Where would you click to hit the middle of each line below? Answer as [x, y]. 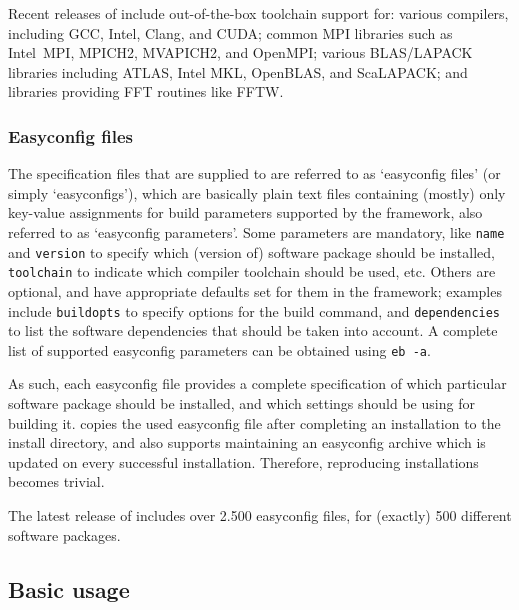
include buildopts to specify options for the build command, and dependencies [254, 310]
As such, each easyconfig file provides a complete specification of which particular [257, 383]
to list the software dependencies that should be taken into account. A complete [253, 330]
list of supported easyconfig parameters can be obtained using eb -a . [219, 349]
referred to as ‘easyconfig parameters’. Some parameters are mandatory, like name [256, 231]
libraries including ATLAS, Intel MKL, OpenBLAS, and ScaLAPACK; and [238, 71]
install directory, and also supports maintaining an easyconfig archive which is [247, 442]
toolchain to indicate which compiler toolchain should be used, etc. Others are [252, 271]
